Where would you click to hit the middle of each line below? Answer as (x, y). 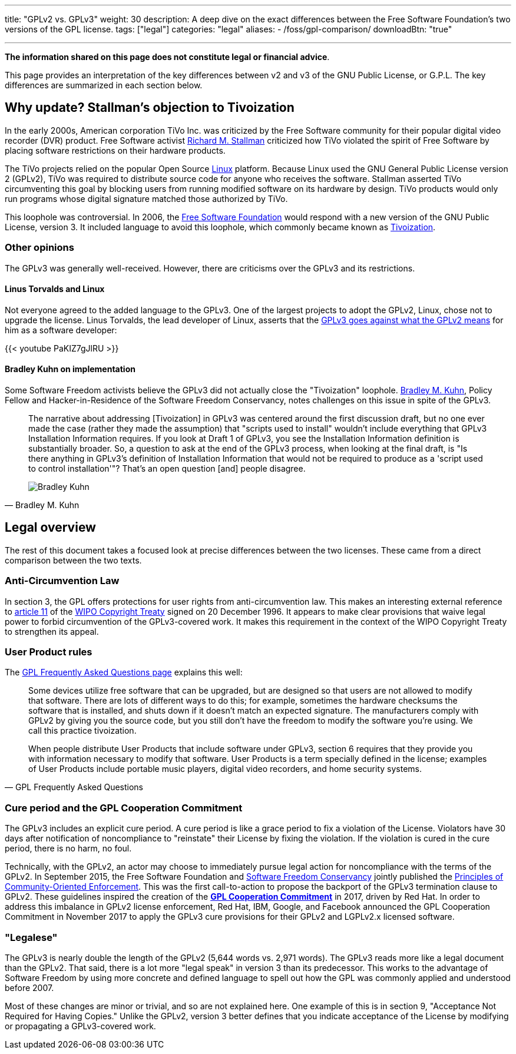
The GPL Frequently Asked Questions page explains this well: (124, 672)
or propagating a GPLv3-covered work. (80, 1026)
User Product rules (49, 652)
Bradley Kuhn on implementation (70, 369)
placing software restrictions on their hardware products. (115, 150)
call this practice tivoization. (82, 731)
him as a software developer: (61, 330)
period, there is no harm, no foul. (68, 848)
